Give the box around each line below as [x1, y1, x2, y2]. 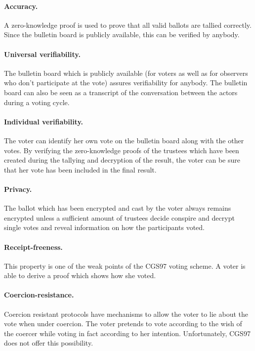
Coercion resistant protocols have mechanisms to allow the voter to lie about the [4, 308, 248, 319]
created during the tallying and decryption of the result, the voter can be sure [4, 155, 240, 165]
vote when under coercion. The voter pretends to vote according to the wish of [4, 318, 242, 329]
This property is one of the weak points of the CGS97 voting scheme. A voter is [4, 260, 246, 271]
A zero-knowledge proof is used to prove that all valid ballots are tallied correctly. [4, 19, 252, 30]
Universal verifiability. [4, 49, 81, 59]
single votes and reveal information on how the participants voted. [4, 222, 205, 233]
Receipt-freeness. [4, 241, 63, 252]
